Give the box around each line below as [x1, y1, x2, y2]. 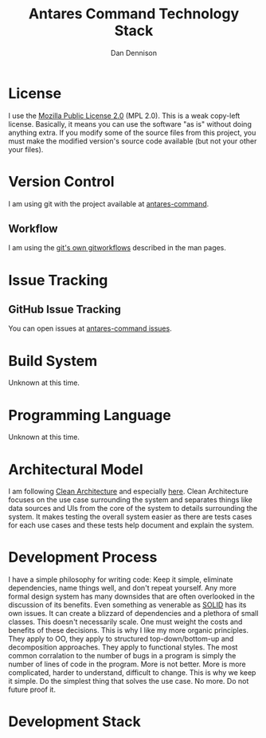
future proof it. [8, 685, 56, 694]
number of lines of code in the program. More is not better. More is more [8, 659, 247, 669]
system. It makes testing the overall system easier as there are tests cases [8, 512, 252, 522]
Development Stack [8, 712, 142, 731]
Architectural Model [8, 460, 143, 478]
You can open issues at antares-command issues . [8, 324, 173, 333]
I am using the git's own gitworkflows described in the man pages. [8, 243, 227, 253]
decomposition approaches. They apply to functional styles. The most [8, 642, 238, 652]
